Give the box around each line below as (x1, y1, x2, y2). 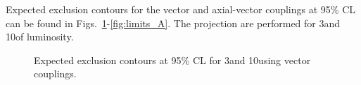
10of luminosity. (6, 29, 74, 44)
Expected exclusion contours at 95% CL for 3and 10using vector (34, 52, 311, 67)
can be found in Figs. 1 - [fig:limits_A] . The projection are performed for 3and (6, 15, 341, 30)
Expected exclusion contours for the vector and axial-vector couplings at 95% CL (6, 2, 355, 16)
